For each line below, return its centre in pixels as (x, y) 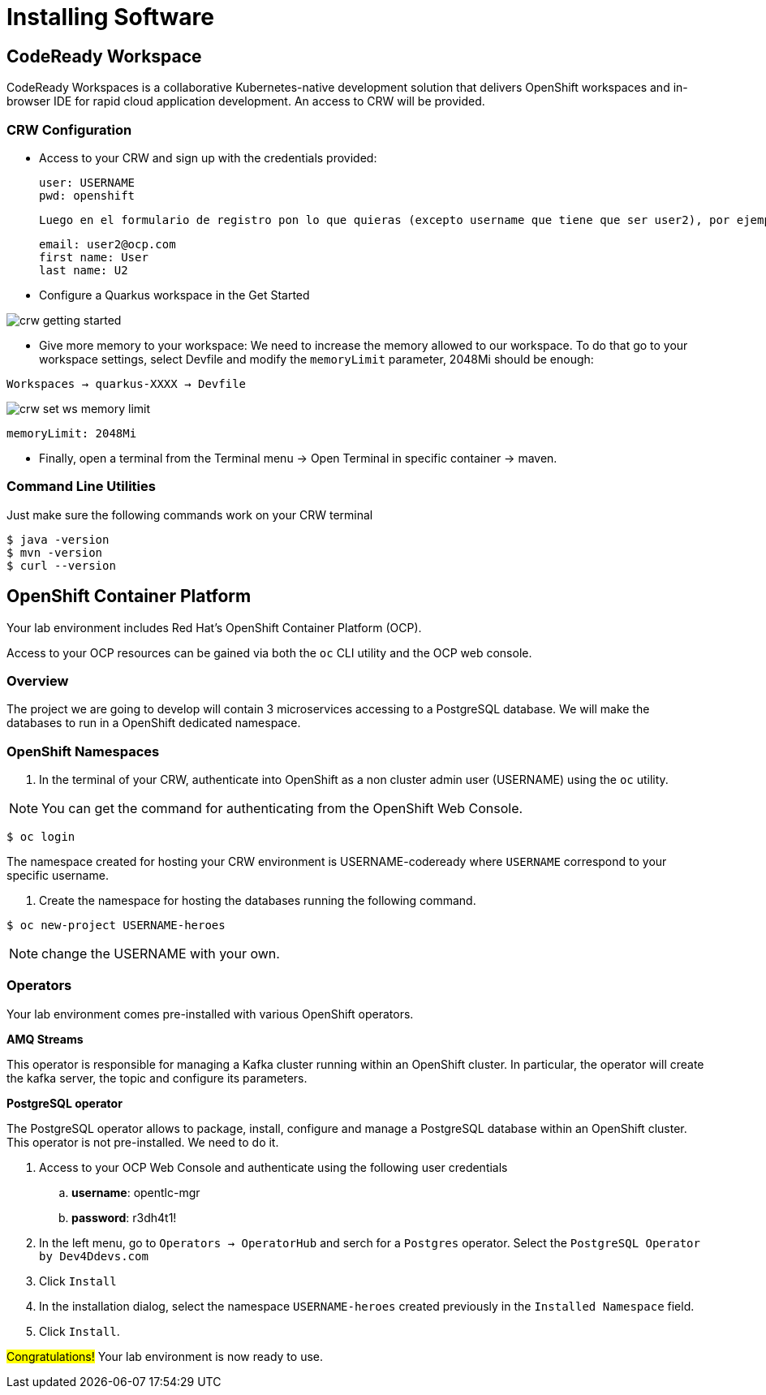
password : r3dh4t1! (124, 1217)
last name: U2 (84, 270)
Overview (38, 680)
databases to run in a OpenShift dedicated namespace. (154, 723)
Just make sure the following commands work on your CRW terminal (190, 515)
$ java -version (58, 539)
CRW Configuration (69, 129)
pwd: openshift (87, 195)
